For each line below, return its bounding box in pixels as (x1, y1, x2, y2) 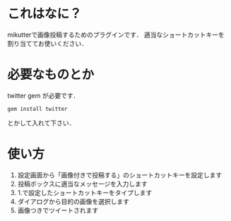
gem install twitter (7, 105, 69, 112)
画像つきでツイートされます (17, 205, 99, 215)
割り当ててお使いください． (7, 39, 88, 47)
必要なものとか (7, 67, 95, 83)
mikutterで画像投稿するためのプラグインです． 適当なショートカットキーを (7, 30, 225, 39)
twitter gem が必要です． (7, 91, 80, 100)
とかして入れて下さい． (7, 119, 76, 127)
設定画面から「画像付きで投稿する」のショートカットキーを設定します (17, 170, 223, 179)
